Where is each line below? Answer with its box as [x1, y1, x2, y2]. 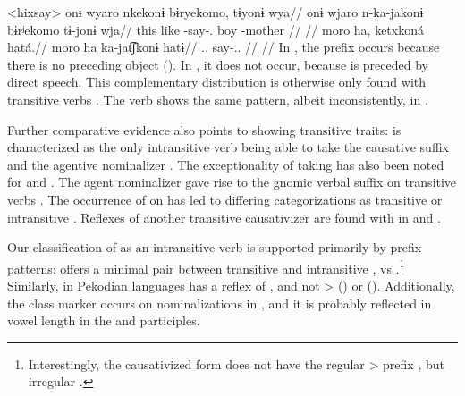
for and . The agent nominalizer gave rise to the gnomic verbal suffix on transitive [7, 173, 457, 191]
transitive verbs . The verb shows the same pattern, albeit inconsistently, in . [7, 89, 428, 108]
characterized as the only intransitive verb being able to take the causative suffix [7, 138, 449, 156]
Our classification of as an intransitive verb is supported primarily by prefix [7, 238, 422, 257]
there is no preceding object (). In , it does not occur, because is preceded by [7, 55, 428, 73]
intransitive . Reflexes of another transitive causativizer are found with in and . [7, 207, 441, 226]
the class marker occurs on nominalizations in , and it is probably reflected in [7, 293, 432, 312]
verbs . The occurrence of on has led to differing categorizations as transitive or [7, 190, 443, 208]
